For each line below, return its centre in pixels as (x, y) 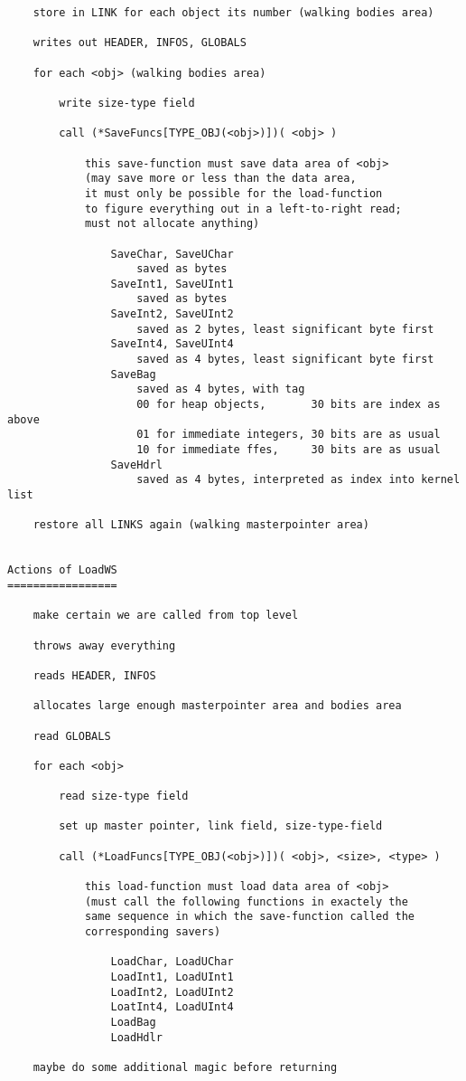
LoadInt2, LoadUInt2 (172, 992)
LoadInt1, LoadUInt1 (172, 977)
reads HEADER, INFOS (94, 675)
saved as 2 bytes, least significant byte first (285, 329)
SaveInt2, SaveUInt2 (172, 314)
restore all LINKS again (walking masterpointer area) (201, 525)
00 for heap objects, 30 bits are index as (289, 405)
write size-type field (127, 103)
